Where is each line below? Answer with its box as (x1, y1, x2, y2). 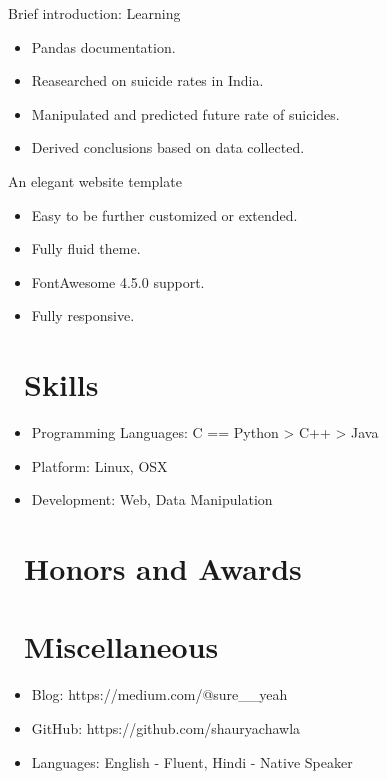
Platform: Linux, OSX (31, 455, 168, 476)
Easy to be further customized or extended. (31, 204, 298, 225)
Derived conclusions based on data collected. (31, 137, 305, 158)
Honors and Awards (24, 548, 302, 589)
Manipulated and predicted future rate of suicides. (31, 103, 340, 124)
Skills (24, 364, 99, 405)
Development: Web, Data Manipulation (31, 489, 273, 510)
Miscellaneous (24, 626, 219, 667)
